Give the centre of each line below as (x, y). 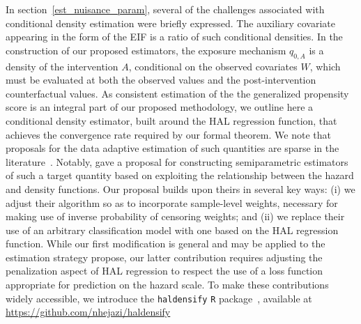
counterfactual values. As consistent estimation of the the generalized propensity (177, 93)
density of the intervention (62, 66)
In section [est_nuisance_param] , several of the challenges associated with (165, 9)
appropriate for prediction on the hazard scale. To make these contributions (167, 285)
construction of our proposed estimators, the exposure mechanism (146, 50)
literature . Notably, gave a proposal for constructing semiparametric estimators (177, 161)
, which (325, 66)
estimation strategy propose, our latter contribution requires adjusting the (164, 257)
